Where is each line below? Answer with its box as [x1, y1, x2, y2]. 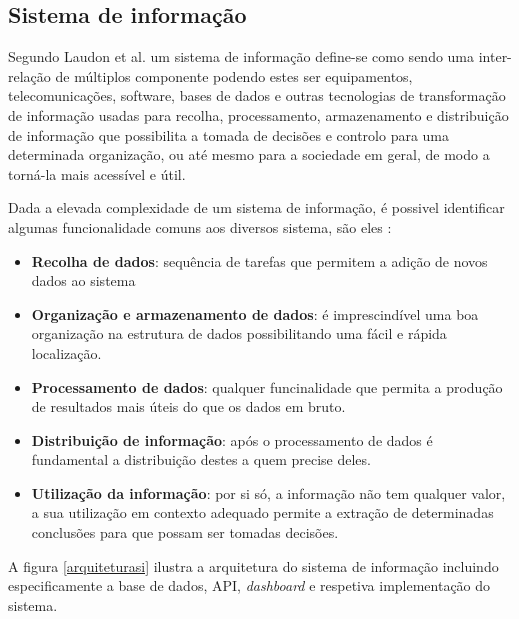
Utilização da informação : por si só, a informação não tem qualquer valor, [31, 482, 506, 503]
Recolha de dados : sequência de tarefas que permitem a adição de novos [31, 250, 488, 271]
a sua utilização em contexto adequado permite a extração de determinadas [31, 502, 494, 523]
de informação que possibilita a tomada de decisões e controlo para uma [8, 124, 450, 145]
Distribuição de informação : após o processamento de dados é [31, 429, 433, 450]
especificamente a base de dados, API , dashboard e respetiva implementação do [8, 575, 491, 596]
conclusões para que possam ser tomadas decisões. [31, 522, 339, 543]
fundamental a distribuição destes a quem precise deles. [31, 449, 371, 470]
